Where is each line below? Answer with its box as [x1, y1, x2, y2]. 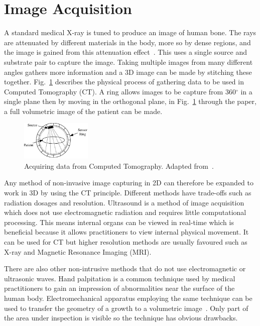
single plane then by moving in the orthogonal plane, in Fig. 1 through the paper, [4, 96, 256, 106]
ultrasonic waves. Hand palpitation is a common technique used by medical [4, 273, 235, 283]
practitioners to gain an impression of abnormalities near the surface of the [4, 283, 235, 293]
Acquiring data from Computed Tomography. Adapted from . [24, 160, 214, 171]
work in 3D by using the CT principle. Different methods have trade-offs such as [4, 187, 251, 198]
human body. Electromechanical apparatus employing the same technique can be [4, 293, 252, 303]
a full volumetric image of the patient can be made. [4, 105, 163, 116]
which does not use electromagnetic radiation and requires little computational [4, 207, 246, 218]
